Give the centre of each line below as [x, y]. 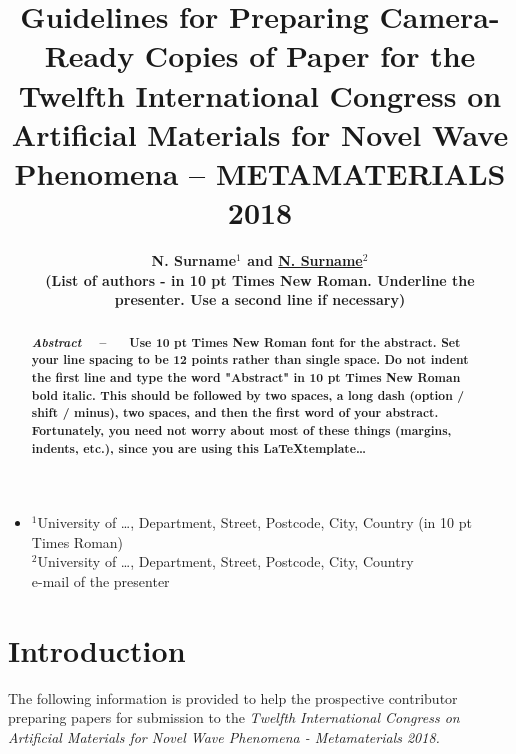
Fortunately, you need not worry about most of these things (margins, [241, 430]
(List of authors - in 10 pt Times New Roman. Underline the [260, 279]
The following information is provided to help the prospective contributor [233, 697]
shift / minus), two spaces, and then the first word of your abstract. [235, 413]
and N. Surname [305, 260]
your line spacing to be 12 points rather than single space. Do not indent [250, 360]
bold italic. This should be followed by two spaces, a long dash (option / [248, 395]
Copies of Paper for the [310, 55]
